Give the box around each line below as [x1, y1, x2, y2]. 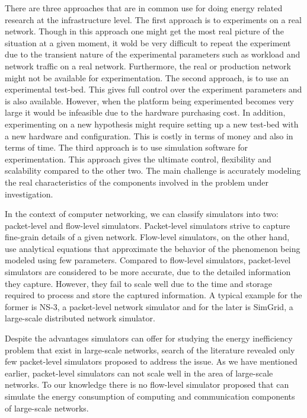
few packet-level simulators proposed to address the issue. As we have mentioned [5, 355, 298, 368]
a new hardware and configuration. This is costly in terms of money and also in [5, 129, 293, 142]
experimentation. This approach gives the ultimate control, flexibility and [5, 152, 271, 165]
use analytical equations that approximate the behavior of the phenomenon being [5, 242, 300, 254]
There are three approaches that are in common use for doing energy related [5, 2, 283, 14]
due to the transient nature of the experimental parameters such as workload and [5, 48, 300, 60]
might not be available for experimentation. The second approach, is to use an [5, 71, 289, 84]
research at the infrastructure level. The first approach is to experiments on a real [5, 13, 302, 25]
